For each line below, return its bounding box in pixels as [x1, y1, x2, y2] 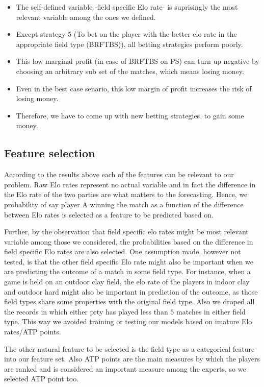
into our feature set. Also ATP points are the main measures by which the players [4, 353, 260, 364]
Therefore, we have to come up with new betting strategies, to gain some [16, 110, 244, 120]
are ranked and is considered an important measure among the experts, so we [4, 363, 246, 374]
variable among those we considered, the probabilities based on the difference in [4, 236, 253, 247]
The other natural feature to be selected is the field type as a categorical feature [4, 343, 255, 354]
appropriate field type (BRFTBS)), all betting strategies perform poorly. [16, 38, 243, 49]
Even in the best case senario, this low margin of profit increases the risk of [16, 83, 252, 93]
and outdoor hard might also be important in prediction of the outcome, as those [4, 286, 258, 297]
